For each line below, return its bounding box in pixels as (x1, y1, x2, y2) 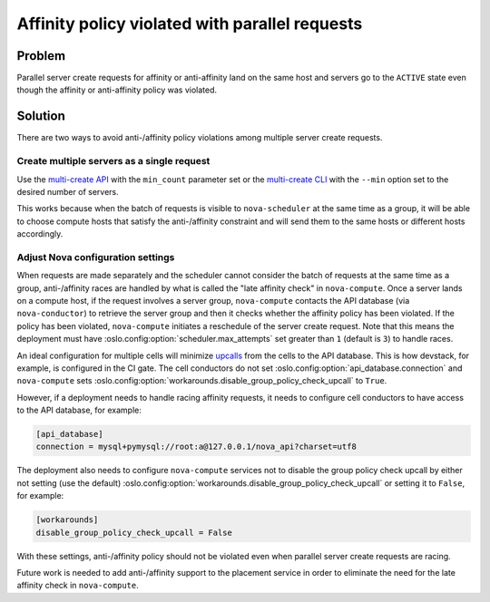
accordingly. (16, 228, 64, 239)
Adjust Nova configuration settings (16, 250, 175, 263)
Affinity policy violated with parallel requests (16, 14, 363, 34)
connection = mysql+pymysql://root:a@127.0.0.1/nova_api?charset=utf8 (35, 442, 358, 452)
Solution (16, 109, 65, 124)
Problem (16, 48, 66, 63)
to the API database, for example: (16, 404, 142, 416)
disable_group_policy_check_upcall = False (35, 527, 233, 538)
